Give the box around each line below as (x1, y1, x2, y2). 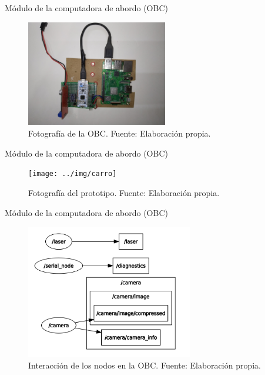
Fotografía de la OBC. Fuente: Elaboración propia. (28, 127, 211, 140)
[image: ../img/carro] (28, 170, 117, 178)
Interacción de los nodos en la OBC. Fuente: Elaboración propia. (28, 359, 261, 371)
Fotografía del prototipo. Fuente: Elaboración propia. (28, 186, 220, 198)
